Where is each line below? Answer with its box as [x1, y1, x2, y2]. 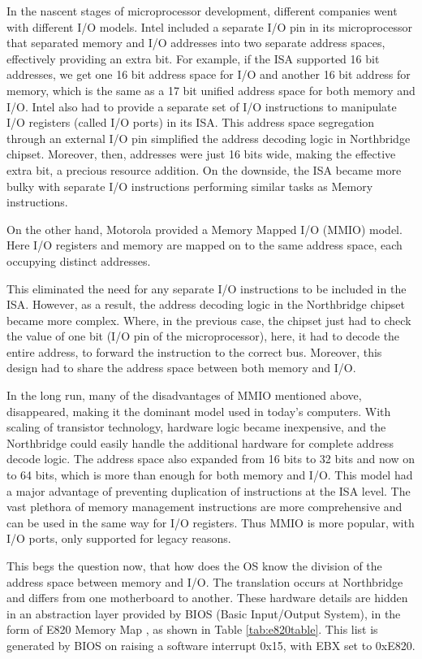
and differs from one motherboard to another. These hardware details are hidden [6, 589, 408, 606]
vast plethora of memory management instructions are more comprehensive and [6, 498, 403, 515]
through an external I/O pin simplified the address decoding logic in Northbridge [6, 129, 411, 146]
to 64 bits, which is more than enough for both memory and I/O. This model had [6, 466, 413, 483]
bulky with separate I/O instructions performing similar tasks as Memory [6, 177, 373, 194]
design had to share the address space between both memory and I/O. [6, 359, 356, 376]
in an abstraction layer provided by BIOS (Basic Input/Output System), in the [6, 605, 401, 622]
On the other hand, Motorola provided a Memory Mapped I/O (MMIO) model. [6, 220, 403, 237]
